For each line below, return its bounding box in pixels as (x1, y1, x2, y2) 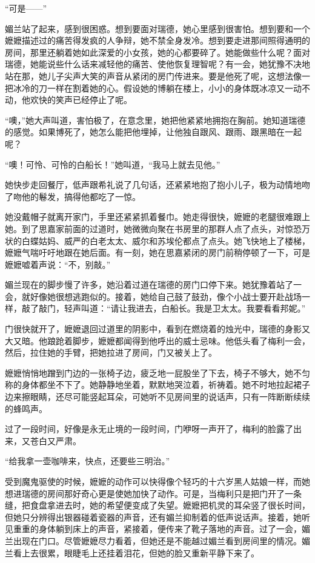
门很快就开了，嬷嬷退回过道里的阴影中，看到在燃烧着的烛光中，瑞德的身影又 (5, 322, 310, 335)
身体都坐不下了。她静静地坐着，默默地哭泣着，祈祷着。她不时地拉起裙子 (21, 378, 310, 391)
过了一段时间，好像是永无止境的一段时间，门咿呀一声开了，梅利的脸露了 (5, 422, 293, 435)
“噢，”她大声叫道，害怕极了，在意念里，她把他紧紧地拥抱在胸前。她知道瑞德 (5, 113, 306, 126)
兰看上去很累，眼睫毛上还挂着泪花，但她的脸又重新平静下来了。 (5, 546, 259, 559)
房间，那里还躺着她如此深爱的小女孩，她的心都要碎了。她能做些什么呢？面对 (5, 45, 310, 58)
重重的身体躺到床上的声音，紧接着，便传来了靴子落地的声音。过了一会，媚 (13, 522, 310, 535)
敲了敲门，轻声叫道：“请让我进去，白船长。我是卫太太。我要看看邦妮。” (21, 302, 306, 315)
